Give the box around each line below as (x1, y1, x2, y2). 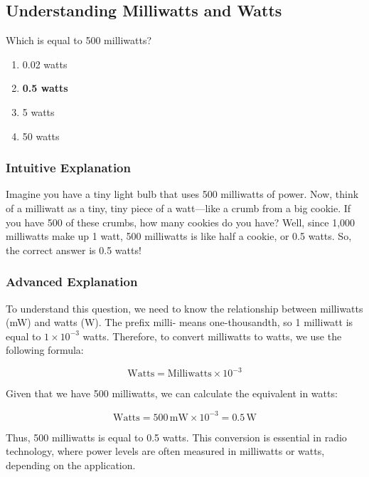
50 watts (22, 128, 60, 143)
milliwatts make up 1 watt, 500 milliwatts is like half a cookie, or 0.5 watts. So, (6, 229, 352, 243)
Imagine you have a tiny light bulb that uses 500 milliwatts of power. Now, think (6, 187, 359, 201)
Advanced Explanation (6, 273, 138, 290)
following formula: (6, 342, 84, 357)
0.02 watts (22, 56, 68, 71)
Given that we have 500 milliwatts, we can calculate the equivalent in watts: (6, 386, 338, 401)
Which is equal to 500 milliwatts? (6, 33, 152, 48)
